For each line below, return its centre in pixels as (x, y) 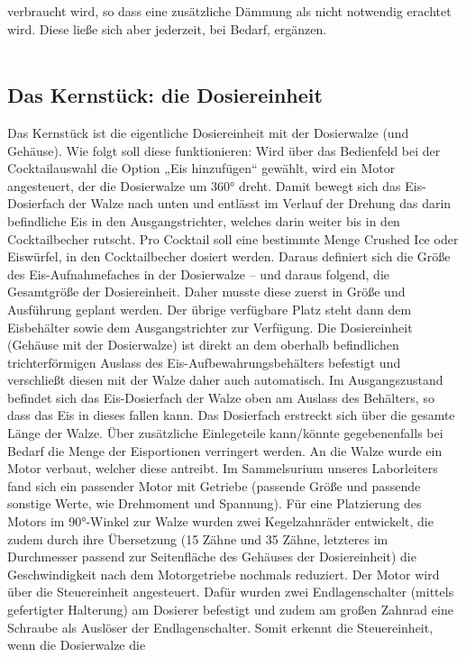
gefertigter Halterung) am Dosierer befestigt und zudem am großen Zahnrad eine (230, 610)
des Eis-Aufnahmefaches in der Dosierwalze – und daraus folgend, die (199, 274)
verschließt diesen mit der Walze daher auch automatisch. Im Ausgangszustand (225, 380)
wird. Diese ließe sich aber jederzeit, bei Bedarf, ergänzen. (167, 28)
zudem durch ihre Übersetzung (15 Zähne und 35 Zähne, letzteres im (198, 538)
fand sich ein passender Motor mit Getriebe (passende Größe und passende (214, 485)
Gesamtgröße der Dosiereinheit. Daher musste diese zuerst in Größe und (206, 292)
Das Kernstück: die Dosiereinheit (165, 95)
